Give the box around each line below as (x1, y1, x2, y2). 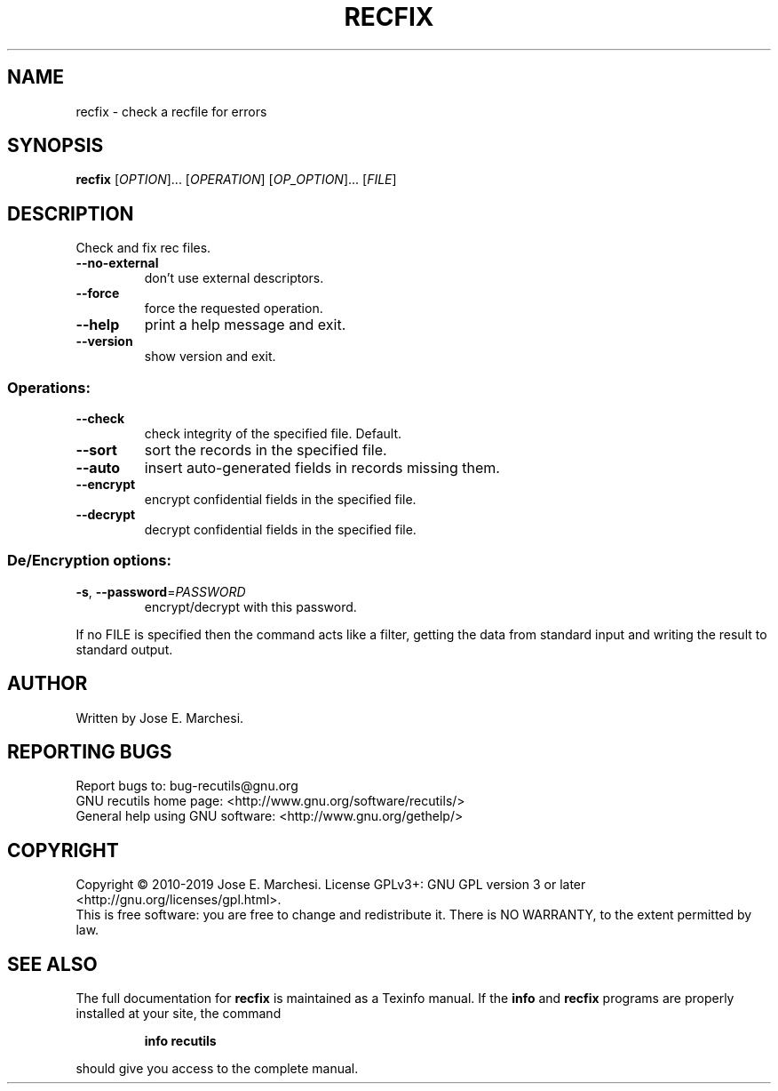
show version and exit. (144, 349, 276, 365)
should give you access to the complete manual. (75, 1061, 359, 1077)
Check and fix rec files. (75, 240, 211, 256)
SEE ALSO (7, 952, 98, 975)
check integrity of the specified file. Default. (144, 426, 402, 442)
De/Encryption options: (7, 551, 171, 570)
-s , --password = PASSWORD (75, 583, 246, 599)
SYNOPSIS (7, 134, 104, 157)
